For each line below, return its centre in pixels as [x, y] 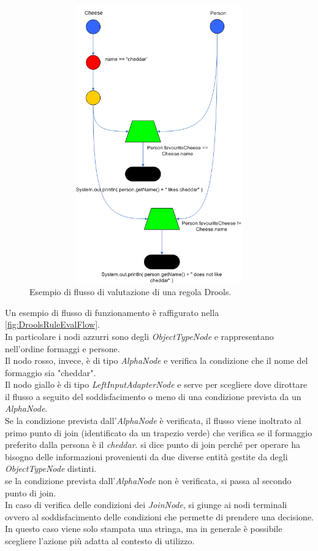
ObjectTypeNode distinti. [51, 468]
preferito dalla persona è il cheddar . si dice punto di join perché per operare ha [153, 445]
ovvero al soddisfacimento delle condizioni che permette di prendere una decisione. [159, 516]
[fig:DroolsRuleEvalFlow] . [52, 324]
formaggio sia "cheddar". [51, 372]
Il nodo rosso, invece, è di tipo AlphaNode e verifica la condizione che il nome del [157, 360]
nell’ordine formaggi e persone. [62, 348]
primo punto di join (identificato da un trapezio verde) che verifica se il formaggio [159, 432]
